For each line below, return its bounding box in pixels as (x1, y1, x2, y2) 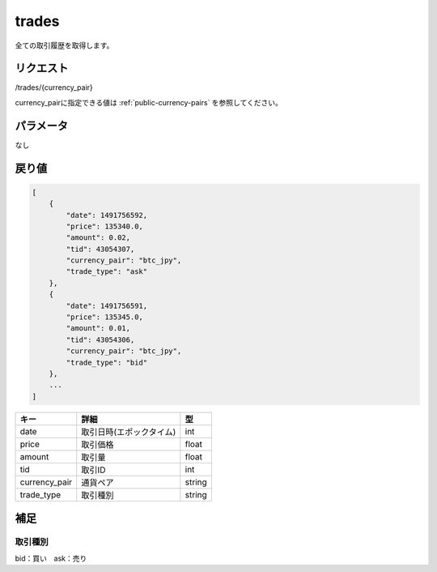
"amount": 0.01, (66, 324, 131, 333)
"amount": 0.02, (66, 233, 131, 242)
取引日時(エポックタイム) (81, 426, 176, 438)
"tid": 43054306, (66, 335, 135, 344)
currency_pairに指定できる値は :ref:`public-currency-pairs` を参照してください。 (15, 97, 283, 107)
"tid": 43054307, (66, 244, 135, 254)
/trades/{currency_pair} (15, 83, 93, 92)
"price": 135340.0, (66, 221, 143, 231)
